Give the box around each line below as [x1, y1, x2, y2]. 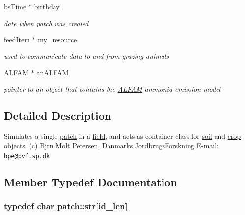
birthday [34, 1, 60, 11]
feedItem [4, 34, 30, 45]
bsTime [4, 1, 27, 11]
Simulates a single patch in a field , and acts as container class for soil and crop [4, 131, 241, 141]
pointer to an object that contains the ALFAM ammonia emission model [4, 83, 221, 94]
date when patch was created [4, 18, 89, 28]
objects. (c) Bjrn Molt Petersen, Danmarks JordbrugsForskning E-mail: [4, 140, 218, 151]
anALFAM [36, 67, 69, 78]
